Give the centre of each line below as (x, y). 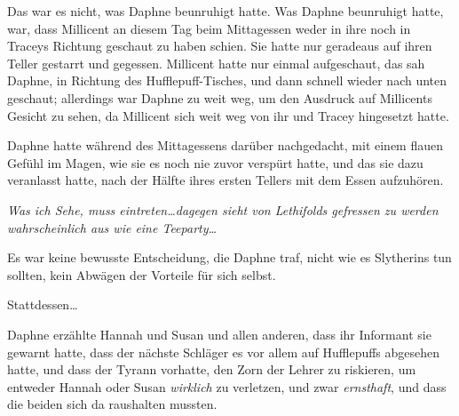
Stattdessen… (43, 304)
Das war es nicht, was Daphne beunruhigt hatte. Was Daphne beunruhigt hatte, (226, 11)
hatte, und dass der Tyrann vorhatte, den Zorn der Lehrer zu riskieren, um (212, 369)
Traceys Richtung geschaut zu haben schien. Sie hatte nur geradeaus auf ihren (220, 46)
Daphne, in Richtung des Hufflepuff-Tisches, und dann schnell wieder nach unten (227, 80)
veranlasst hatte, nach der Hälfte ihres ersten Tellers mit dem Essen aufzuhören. (226, 180)
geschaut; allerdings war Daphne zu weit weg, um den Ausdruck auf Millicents (220, 97)
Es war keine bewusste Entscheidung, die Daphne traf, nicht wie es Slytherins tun (229, 257)
